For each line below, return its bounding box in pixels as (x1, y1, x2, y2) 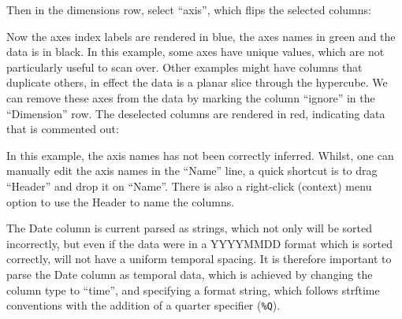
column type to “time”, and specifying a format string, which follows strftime (6, 281, 380, 298)
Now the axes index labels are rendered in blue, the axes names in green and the (6, 28, 396, 44)
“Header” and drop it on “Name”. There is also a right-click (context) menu (6, 177, 372, 194)
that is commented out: (6, 121, 119, 137)
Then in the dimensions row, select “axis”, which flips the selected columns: (6, 2, 371, 17)
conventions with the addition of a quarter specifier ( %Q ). (6, 297, 281, 313)
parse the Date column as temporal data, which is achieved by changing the (6, 265, 373, 282)
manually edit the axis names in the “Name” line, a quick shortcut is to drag (6, 162, 378, 179)
